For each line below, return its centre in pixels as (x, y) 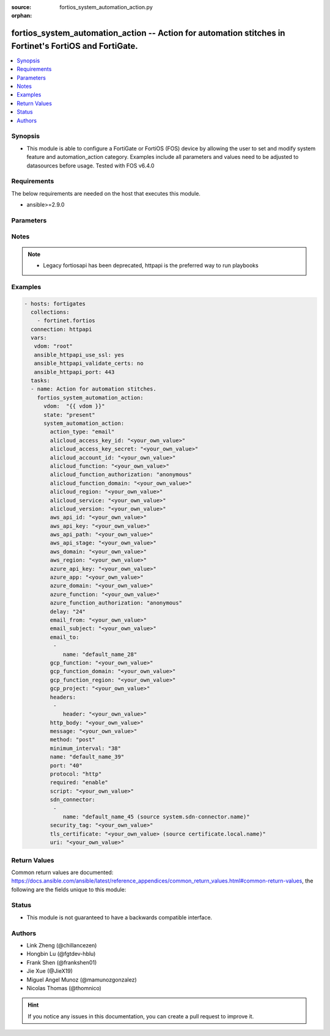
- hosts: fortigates (55, 303)
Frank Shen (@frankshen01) (62, 962)
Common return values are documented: (62, 872)
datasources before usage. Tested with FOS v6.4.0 (91, 166)
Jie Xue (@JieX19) (50, 971)
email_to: (64, 637)
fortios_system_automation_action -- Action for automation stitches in (148, 33)
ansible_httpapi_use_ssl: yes (79, 355)
